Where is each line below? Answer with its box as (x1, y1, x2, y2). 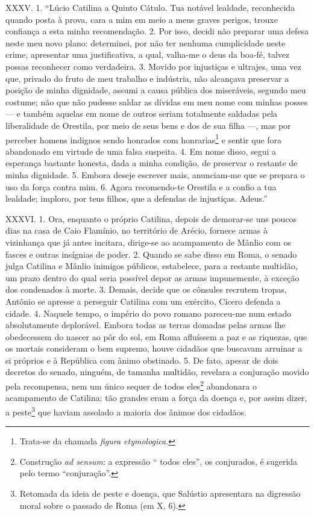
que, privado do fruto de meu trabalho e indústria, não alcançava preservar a (5, 72, 289, 84)
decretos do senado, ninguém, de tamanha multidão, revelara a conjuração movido (5, 365, 309, 378)
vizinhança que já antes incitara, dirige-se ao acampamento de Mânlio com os (5, 235, 291, 248)
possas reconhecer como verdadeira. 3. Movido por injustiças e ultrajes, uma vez (5, 60, 301, 72)
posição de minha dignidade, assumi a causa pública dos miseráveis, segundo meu (5, 84, 306, 96)
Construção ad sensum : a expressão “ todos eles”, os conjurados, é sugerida (19, 455, 298, 467)
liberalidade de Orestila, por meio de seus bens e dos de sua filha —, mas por (5, 119, 291, 131)
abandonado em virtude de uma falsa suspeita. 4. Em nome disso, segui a (5, 145, 277, 157)
